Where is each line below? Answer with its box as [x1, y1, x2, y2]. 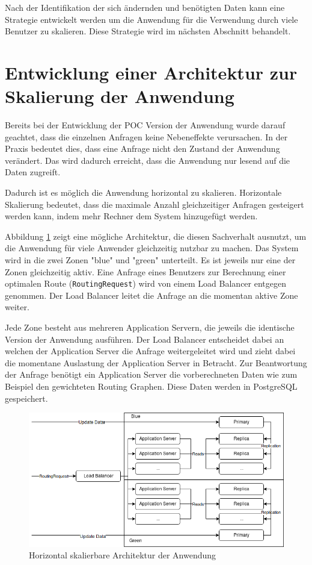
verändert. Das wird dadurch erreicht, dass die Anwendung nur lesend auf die [5, 154, 290, 166]
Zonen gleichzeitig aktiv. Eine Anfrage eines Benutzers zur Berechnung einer [5, 265, 286, 278]
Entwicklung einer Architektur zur [5, 60, 298, 84]
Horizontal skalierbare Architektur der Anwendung [29, 549, 216, 561]
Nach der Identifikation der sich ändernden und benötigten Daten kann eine [5, 1, 285, 13]
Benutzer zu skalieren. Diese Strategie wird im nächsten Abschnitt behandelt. [5, 25, 291, 37]
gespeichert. [5, 392, 48, 404]
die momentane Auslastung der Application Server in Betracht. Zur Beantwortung [5, 356, 307, 369]
